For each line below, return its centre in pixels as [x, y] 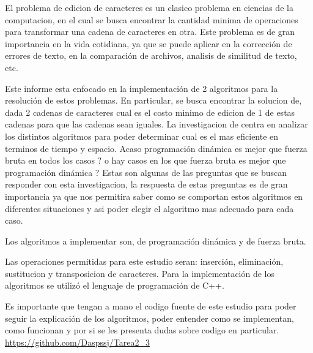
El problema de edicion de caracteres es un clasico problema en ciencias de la [149, 7]
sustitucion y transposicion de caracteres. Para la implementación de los [140, 273]
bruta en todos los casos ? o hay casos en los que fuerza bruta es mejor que [145, 160]
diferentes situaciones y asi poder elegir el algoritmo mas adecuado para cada [149, 208]
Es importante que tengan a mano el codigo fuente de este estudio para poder [151, 306]
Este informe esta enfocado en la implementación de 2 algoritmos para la [142, 88]
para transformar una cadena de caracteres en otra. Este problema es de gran [150, 32]
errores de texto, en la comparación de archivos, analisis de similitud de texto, [151, 55]
